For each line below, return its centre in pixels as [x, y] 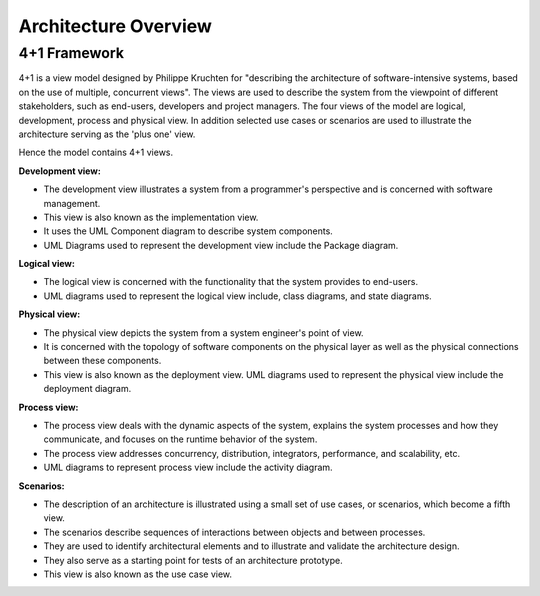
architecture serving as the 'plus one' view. [107, 134]
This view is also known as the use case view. [138, 574]
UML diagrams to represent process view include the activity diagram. [188, 467]
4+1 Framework [71, 53]
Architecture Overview [115, 26]
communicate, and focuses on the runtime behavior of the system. [180, 439]
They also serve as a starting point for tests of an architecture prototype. [193, 560]
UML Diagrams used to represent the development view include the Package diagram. [221, 245]
